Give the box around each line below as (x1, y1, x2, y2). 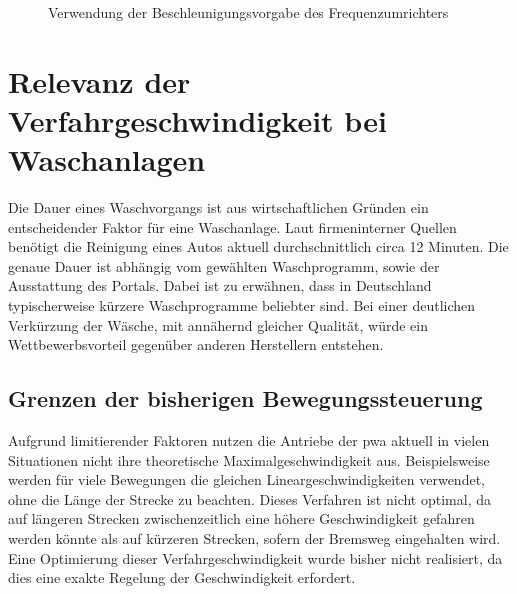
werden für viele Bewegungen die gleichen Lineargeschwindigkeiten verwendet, (8, 469, 485, 490)
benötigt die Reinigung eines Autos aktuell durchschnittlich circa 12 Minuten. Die (8, 236, 509, 257)
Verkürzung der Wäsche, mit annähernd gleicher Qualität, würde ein (8, 314, 428, 335)
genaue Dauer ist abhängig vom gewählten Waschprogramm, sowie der (8, 255, 440, 276)
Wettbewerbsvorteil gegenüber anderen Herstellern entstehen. (8, 334, 384, 355)
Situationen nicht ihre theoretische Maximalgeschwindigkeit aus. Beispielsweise (8, 449, 490, 470)
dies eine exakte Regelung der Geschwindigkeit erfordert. (8, 567, 356, 588)
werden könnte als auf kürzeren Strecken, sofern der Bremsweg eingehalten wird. (8, 528, 501, 549)
